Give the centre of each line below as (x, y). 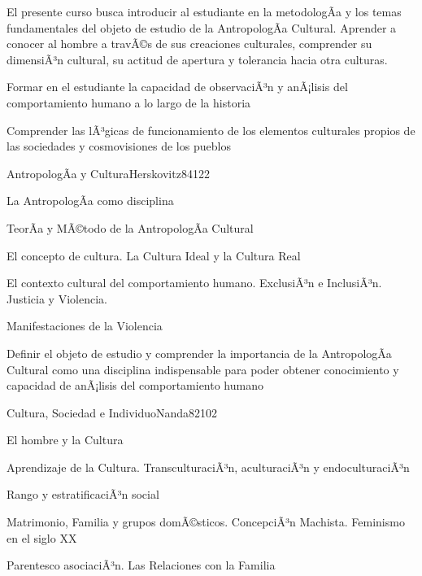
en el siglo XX (42, 537)
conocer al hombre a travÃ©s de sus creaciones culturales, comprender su (189, 44)
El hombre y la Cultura (65, 440)
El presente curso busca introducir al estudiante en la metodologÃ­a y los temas (204, 11)
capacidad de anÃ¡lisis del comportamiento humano (135, 385)
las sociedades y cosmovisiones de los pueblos (119, 146)
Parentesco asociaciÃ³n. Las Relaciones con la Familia (141, 565)
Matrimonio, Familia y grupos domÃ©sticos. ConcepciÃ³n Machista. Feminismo (206, 522)
